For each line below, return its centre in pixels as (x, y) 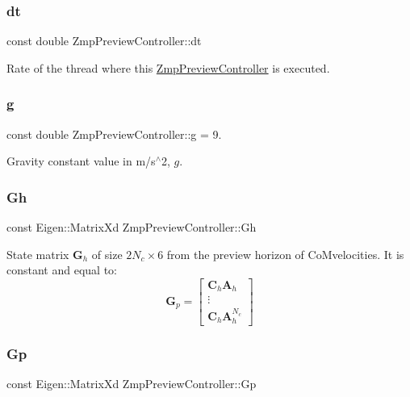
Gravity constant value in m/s (81, 161)
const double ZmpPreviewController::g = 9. (114, 134)
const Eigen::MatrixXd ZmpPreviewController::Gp (132, 384)
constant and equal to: (62, 270)
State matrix (38, 254)
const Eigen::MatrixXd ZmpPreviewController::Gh (132, 227)
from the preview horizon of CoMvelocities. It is (285, 254)
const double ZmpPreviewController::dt (104, 41)
